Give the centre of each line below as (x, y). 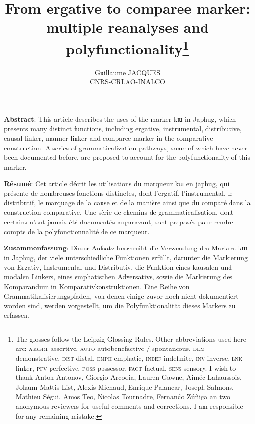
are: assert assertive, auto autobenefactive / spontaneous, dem (110, 348)
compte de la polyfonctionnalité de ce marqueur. (77, 231)
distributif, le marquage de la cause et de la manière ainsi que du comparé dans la (127, 202)
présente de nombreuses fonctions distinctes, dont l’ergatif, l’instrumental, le (118, 193)
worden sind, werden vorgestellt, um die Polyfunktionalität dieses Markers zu (120, 305)
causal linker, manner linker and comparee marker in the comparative (109, 138)
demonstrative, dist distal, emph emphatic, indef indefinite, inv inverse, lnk (129, 358)
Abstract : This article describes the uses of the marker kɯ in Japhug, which (120, 119)
